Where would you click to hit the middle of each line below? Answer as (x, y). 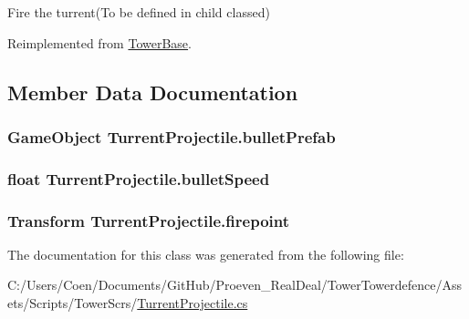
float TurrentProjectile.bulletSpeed (139, 178)
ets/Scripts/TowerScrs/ (73, 303)
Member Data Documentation (153, 92)
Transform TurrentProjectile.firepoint (149, 220)
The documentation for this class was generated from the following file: (206, 254)
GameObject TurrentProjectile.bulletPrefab (172, 136)
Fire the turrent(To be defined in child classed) (139, 12)
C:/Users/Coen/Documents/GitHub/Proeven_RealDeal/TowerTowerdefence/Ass (234, 285)
